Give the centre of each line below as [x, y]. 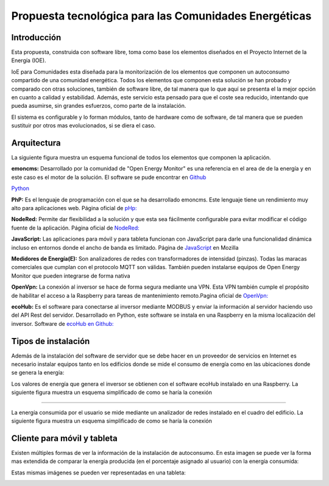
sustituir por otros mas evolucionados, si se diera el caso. [83, 125]
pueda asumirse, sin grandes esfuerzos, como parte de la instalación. [99, 106]
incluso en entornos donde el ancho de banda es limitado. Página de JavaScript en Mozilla [125, 247]
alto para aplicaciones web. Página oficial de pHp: [74, 208]
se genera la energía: [38, 373]
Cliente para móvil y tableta [65, 438]
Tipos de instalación [51, 341]
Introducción [36, 37]
